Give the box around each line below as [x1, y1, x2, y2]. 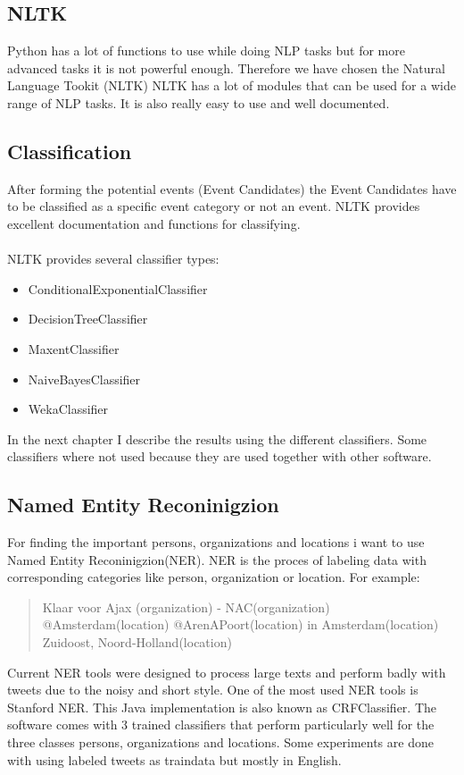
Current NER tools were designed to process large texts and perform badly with [7, 662, 446, 681]
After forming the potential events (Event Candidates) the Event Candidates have [7, 179, 457, 198]
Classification [7, 137, 132, 164]
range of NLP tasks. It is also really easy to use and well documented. [7, 93, 390, 112]
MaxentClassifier [28, 339, 120, 358]
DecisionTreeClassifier [28, 309, 148, 328]
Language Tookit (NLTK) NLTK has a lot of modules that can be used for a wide [7, 76, 456, 95]
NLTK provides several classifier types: [7, 249, 220, 268]
